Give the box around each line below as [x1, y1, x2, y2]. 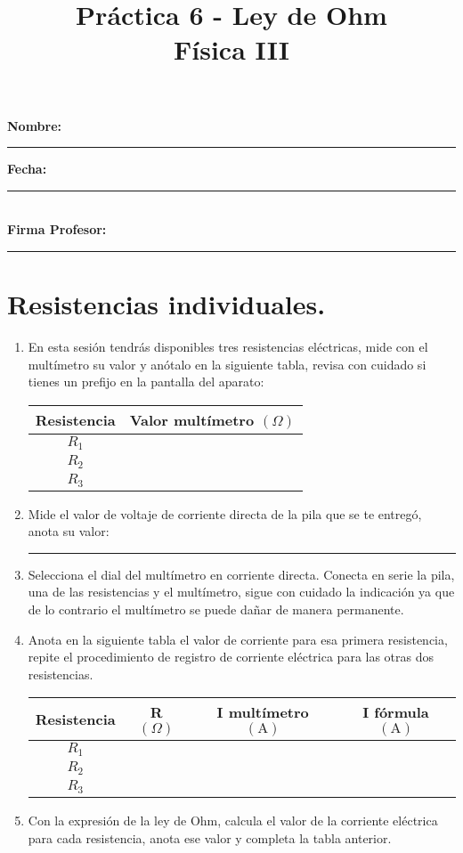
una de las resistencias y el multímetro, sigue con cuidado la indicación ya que [28, 582, 455, 601]
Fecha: [7, 159, 47, 178]
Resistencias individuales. [7, 286, 326, 322]
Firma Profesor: [7, 220, 107, 239]
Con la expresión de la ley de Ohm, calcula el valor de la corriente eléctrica [28, 811, 438, 830]
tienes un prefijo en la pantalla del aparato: [28, 372, 264, 391]
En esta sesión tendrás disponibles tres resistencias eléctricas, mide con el [28, 337, 428, 356]
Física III [174, 31, 289, 68]
